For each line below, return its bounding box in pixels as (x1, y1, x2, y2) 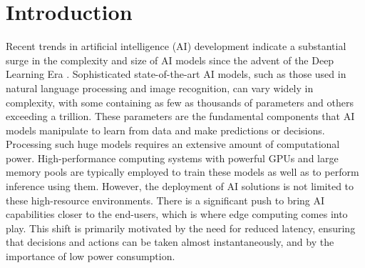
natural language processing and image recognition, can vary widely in (6, 80, 314, 95)
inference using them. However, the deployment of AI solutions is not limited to (6, 179, 354, 194)
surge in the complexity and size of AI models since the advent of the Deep (6, 52, 334, 67)
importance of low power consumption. (6, 249, 175, 264)
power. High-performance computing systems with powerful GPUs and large (6, 150, 339, 165)
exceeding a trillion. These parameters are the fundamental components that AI (6, 109, 355, 124)
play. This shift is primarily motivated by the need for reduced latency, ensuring (6, 220, 356, 235)
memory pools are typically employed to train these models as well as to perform (6, 164, 359, 179)
